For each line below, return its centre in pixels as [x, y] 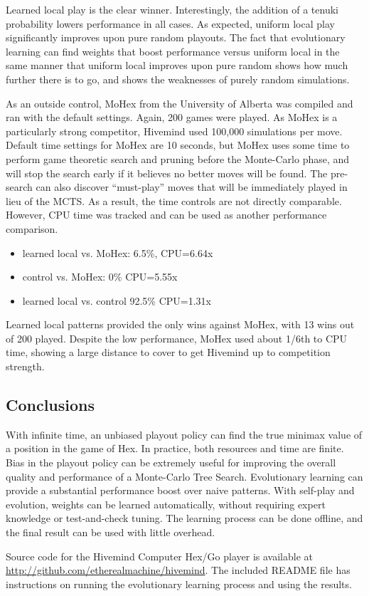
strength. [25, 366]
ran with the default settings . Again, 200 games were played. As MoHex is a [172, 117]
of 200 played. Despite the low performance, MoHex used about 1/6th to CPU [177, 338]
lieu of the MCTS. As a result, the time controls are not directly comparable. [174, 200]
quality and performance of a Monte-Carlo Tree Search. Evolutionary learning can [184, 476]
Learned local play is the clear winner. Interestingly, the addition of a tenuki [172, 9]
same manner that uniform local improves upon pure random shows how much [177, 65]
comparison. [32, 228]
